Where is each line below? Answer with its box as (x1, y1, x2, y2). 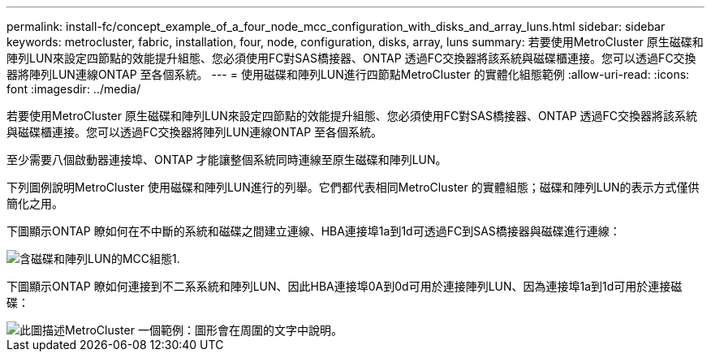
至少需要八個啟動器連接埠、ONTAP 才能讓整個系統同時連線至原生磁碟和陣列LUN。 (6, 153, 447, 166)
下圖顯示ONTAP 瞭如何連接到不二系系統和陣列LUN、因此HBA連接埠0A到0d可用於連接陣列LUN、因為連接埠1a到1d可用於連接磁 (6, 279, 683, 293)
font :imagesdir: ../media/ (6, 82, 141, 96)
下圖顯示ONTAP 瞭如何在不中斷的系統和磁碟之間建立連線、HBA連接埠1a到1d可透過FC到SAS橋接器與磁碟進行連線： (6, 224, 621, 238)
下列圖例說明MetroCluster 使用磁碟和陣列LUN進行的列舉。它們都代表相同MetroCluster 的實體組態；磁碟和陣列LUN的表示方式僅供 (6, 180, 700, 194)
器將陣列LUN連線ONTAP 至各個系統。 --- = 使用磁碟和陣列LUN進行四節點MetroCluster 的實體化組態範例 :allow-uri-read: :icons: (6, 67, 690, 81)
